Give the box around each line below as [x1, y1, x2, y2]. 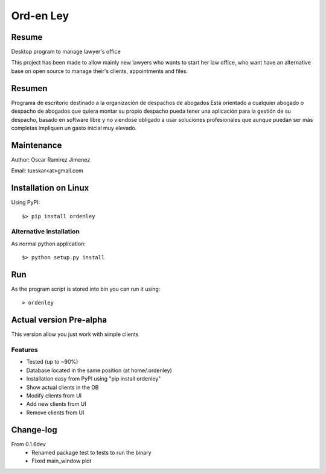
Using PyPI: [11, 199, 40, 206]
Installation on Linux [11, 183, 89, 193]
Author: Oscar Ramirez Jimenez [11, 156, 91, 163]
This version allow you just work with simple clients [11, 330, 139, 338]
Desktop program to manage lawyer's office [11, 48, 121, 55]
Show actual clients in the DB [26, 384, 99, 391]
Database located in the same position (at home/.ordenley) [26, 367, 172, 374]
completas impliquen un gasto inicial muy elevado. [11, 124, 137, 131]
